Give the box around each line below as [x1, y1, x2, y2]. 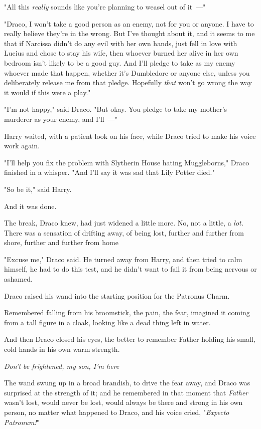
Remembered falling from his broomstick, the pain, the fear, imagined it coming [4, 307, 250, 318]
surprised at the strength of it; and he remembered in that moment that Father [4, 387, 248, 397]
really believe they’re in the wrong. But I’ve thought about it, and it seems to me [4, 28, 255, 39]
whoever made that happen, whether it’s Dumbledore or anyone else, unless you [4, 67, 250, 78]
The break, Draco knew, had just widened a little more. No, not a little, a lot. [4, 218, 244, 228]
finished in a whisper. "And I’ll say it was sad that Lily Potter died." [4, 167, 215, 177]
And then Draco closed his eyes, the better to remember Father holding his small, [4, 334, 255, 344]
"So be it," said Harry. [4, 183, 72, 194]
